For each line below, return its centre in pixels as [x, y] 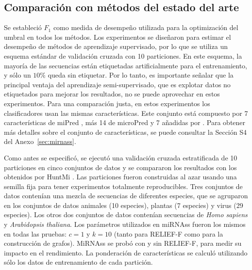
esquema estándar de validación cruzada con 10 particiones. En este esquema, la [123, 56]
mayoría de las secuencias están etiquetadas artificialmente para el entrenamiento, [126, 65]
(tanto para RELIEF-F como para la [168, 233]
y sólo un [17, 75]
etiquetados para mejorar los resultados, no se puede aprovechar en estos [112, 94]
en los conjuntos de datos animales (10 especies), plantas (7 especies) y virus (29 [124, 205]
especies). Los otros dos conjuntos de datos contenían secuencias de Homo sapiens [126, 214]
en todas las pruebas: [35, 233]
